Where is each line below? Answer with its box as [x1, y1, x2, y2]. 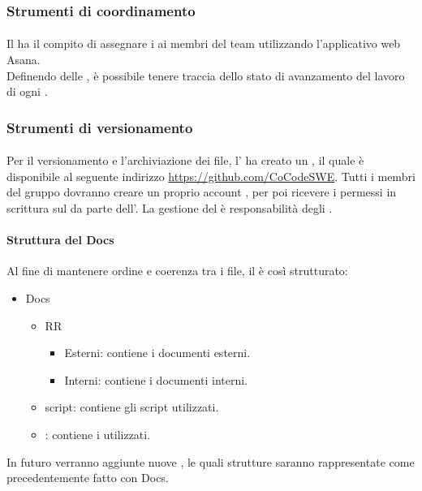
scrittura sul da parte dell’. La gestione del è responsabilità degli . [6, 200, 333, 217]
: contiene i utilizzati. [45, 425, 151, 442]
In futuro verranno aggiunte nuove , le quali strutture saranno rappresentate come [6, 453, 415, 470]
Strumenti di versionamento [6, 117, 193, 137]
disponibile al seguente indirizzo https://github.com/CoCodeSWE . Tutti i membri [6, 167, 416, 184]
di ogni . [6, 83, 48, 100]
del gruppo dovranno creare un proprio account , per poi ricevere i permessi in [6, 183, 397, 200]
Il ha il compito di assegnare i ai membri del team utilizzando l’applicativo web [6, 35, 401, 52]
